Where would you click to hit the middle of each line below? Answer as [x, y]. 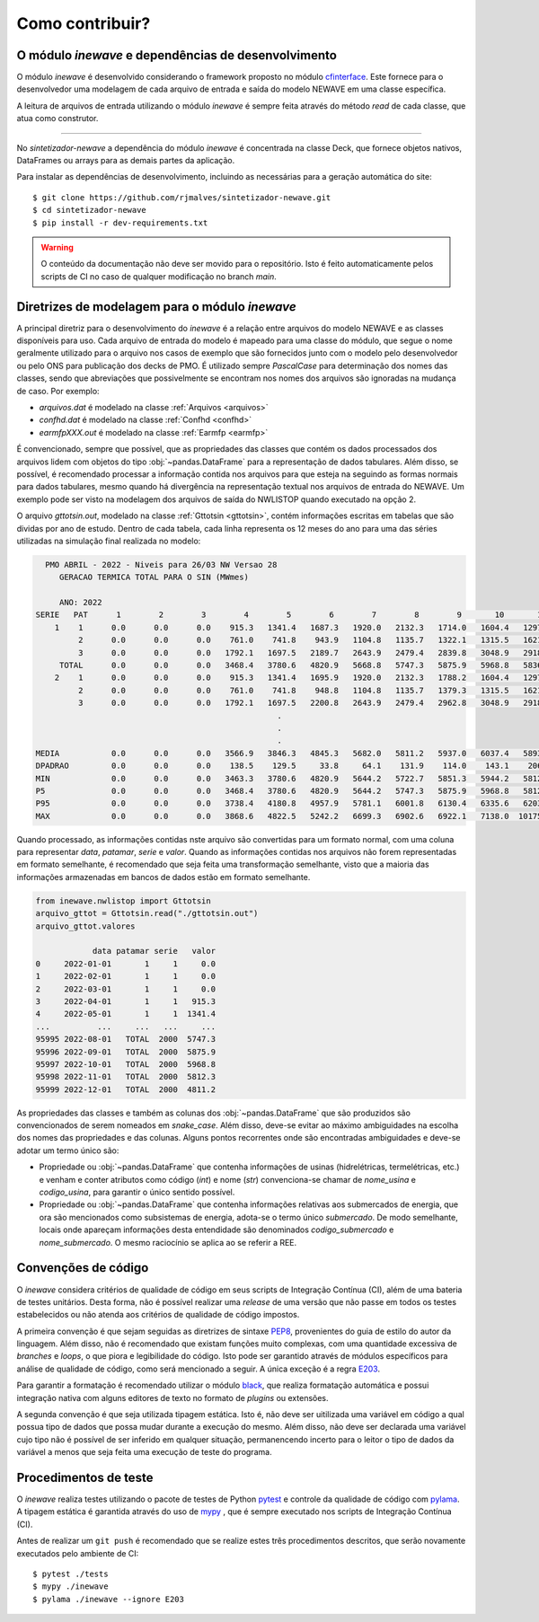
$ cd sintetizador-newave [90, 210]
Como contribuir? [84, 23]
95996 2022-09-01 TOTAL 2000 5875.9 [125, 1052]
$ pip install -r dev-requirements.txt [120, 223]
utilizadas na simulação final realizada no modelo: [109, 541]
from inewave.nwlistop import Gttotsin [123, 901]
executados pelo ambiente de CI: [78, 1553]
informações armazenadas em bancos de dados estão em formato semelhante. [163, 877]
